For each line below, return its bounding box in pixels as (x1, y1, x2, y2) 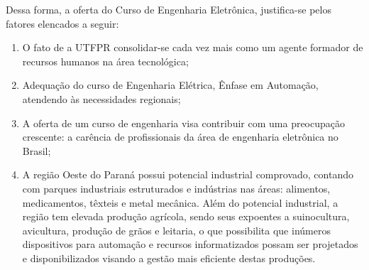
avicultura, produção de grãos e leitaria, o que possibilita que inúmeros (22, 222, 331, 237)
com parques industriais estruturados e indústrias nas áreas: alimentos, (22, 180, 331, 195)
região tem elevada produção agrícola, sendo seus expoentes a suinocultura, (22, 209, 350, 224)
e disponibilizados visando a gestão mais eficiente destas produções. (22, 250, 316, 265)
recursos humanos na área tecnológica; (22, 53, 189, 68)
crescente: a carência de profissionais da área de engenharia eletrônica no (22, 129, 338, 144)
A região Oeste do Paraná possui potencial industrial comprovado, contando (22, 167, 353, 182)
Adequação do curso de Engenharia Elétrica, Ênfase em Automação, (22, 77, 319, 92)
